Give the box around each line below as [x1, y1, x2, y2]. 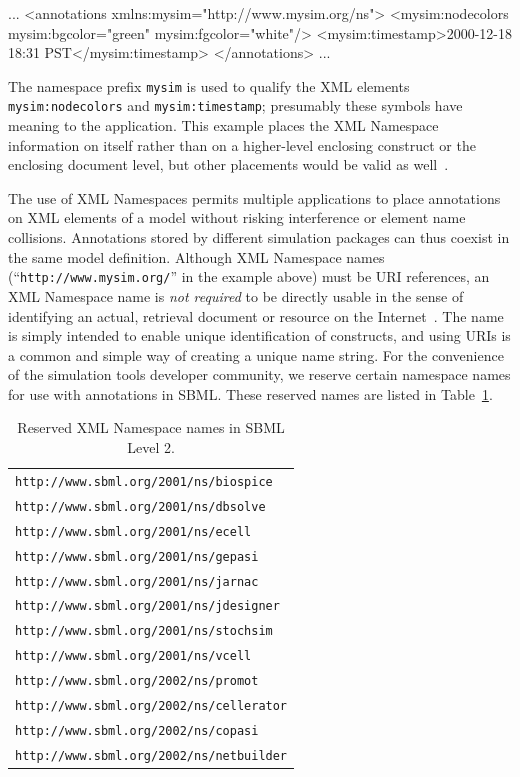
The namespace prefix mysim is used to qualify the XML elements [8, 75, 410, 96]
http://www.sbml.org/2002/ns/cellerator [15, 699, 288, 714]
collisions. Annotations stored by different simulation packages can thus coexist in [8, 227, 510, 248]
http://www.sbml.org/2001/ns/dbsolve [15, 499, 266, 514]
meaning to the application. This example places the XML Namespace [8, 115, 439, 136]
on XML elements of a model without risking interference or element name [8, 207, 466, 228]
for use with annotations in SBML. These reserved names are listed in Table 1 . [8, 383, 493, 404]
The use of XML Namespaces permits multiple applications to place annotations [8, 187, 501, 208]
